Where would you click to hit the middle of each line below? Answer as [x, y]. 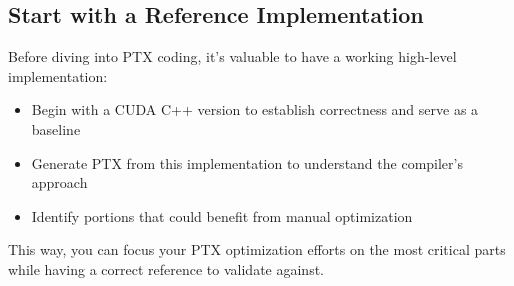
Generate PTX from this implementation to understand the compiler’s [247, 162]
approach [59, 182]
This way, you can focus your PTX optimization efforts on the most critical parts [257, 249]
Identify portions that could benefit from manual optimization [222, 215]
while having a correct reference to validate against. [166, 268]
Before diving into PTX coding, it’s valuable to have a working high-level [232, 56]
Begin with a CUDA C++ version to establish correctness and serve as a [255, 109]
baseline [56, 128]
